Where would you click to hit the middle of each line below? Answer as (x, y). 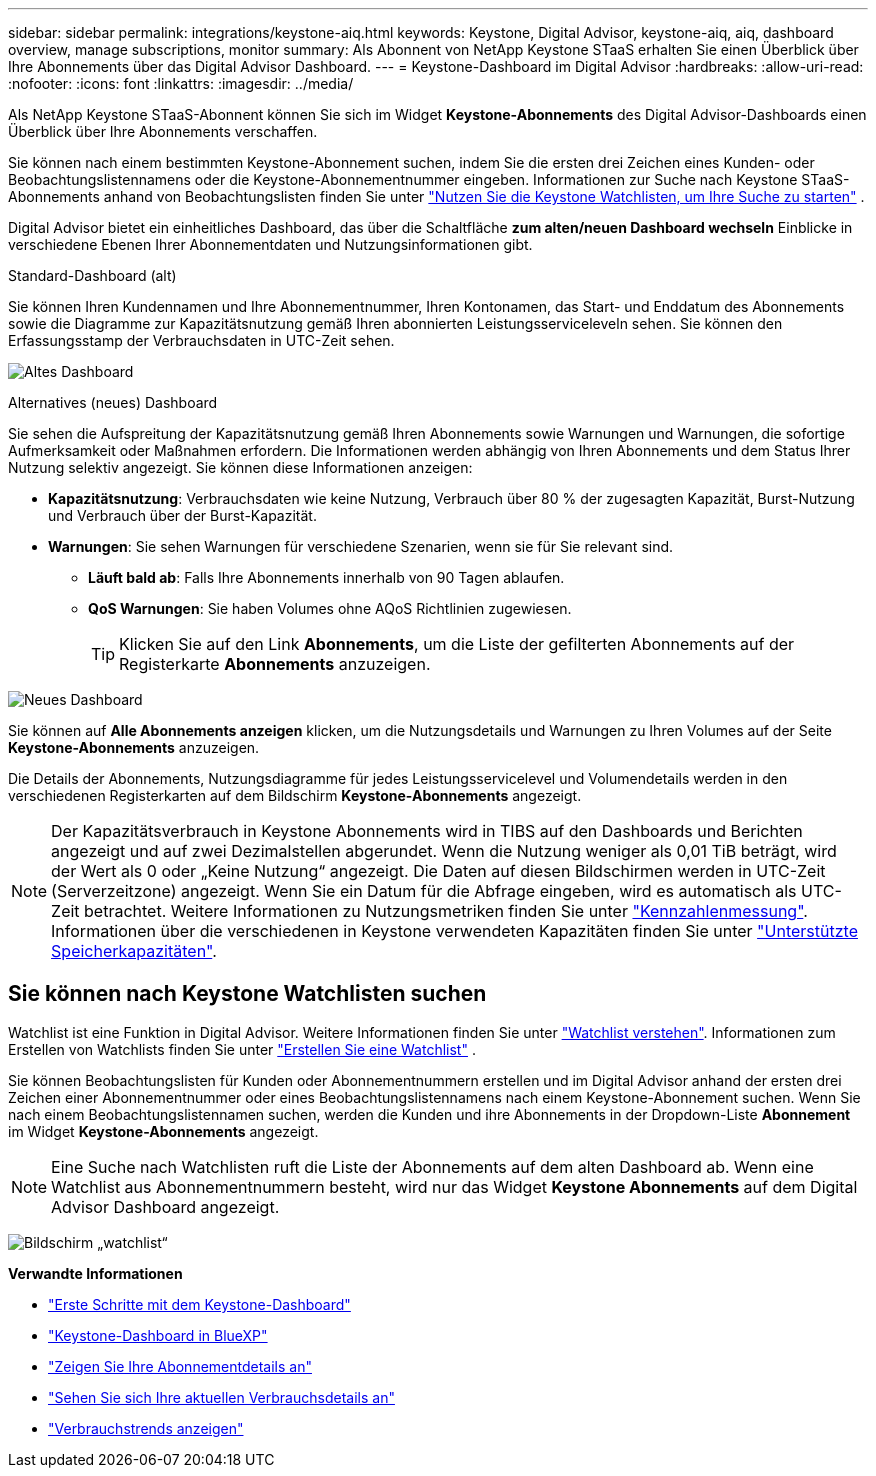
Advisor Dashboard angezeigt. (165, 1206)
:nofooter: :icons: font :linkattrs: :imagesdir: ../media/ (181, 83)
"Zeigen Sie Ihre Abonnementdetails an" (180, 1366)
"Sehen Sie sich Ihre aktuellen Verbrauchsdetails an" (221, 1397)
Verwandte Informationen (95, 1273)
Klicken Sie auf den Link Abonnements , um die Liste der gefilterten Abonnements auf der (457, 644)
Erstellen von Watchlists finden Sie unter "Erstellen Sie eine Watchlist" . (242, 1049)
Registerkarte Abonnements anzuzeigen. (275, 664)
